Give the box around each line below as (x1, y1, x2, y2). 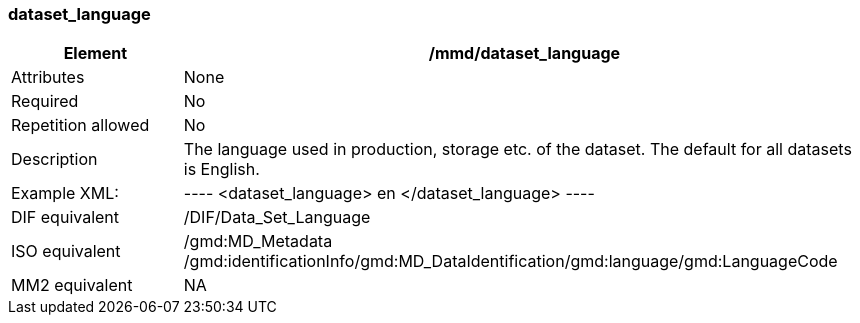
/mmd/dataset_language (428, 43, 621, 64)
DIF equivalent (11, 207, 120, 228)
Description (11, 149, 98, 170)
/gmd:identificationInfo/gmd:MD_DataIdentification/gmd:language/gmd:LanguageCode (183, 251, 838, 272)
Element (63, 43, 128, 64)
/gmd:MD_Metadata (183, 231, 333, 252)
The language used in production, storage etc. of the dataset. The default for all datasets (183, 139, 852, 160)
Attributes (11, 67, 85, 88)
